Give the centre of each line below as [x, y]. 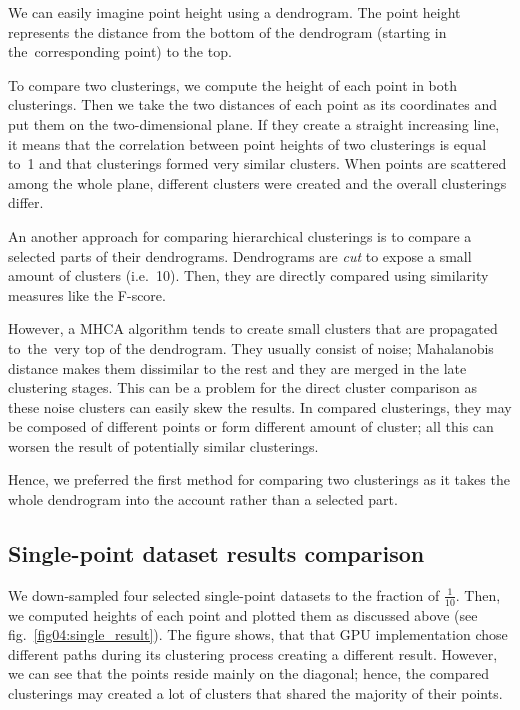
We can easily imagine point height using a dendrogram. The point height [234, 12]
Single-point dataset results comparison [216, 553]
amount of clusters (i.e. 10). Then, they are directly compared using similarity [248, 275]
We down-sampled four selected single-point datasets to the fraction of [224, 594]
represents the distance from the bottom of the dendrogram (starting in [227, 31]
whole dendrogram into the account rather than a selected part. [203, 499]
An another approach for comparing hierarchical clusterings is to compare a [240, 235]
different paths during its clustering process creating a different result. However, [253, 653]
